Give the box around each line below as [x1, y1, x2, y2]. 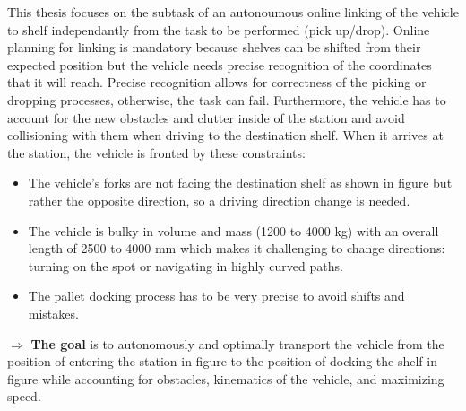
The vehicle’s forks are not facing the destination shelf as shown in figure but [28, 173, 453, 192]
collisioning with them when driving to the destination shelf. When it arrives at [7, 126, 444, 144]
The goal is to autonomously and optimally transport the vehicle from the [30, 334, 444, 353]
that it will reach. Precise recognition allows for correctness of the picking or [7, 73, 427, 92]
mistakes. [28, 303, 79, 322]
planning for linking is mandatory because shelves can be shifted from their [7, 38, 421, 57]
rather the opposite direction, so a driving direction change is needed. [28, 190, 410, 209]
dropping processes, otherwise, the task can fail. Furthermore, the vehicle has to [7, 90, 446, 109]
